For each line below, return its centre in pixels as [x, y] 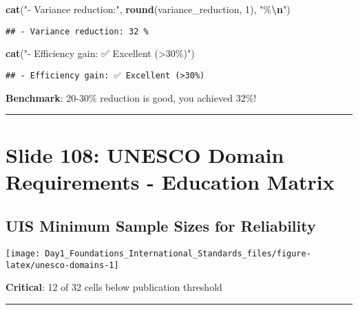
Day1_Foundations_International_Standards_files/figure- [178, 253]
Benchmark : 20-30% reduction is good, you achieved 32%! [131, 97]
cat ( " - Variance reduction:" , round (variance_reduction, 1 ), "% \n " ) [148, 9]
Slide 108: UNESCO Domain [145, 155]
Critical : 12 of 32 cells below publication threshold [114, 287]
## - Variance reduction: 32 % [77, 31]
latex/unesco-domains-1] [62, 265]
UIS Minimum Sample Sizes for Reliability [161, 226]
